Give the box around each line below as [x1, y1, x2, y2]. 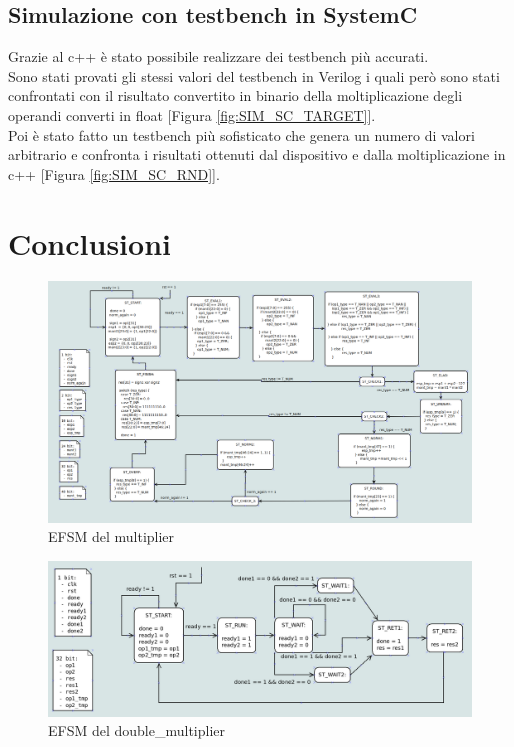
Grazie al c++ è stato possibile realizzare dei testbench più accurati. [8, 46, 429, 67]
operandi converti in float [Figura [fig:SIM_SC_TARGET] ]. [8, 104, 376, 125]
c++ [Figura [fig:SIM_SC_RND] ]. [8, 163, 220, 184]
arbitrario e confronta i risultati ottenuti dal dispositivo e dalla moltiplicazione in [8, 144, 506, 165]
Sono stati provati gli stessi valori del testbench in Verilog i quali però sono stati [8, 65, 500, 86]
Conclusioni [8, 222, 171, 263]
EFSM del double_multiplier [48, 720, 226, 741]
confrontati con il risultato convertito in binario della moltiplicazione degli [8, 85, 463, 106]
